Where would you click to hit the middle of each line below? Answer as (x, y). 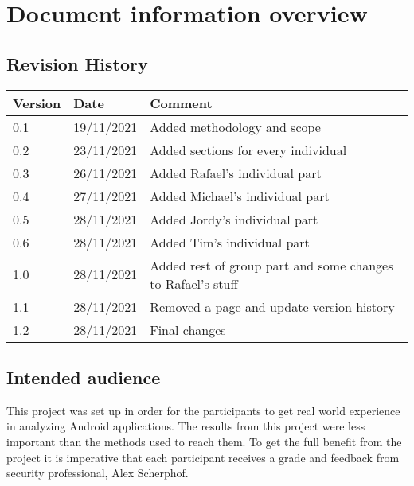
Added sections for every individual (248, 150)
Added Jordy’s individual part (234, 219)
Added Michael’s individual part (240, 196)
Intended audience (84, 377)
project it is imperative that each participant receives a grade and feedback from (203, 457)
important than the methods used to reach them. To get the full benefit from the (204, 441)
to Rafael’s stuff (194, 283)
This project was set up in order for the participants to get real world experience (203, 410)
